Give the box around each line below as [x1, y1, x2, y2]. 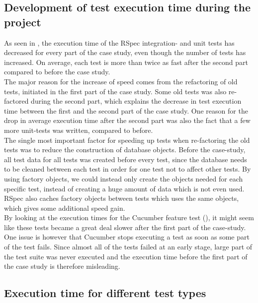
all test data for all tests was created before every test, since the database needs [4, 154, 247, 164]
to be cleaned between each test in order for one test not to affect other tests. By [4, 164, 251, 174]
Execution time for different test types [4, 285, 206, 301]
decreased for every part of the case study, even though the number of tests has [4, 47, 246, 58]
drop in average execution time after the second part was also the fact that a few [4, 115, 251, 125]
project [4, 14, 41, 29]
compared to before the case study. [4, 66, 110, 77]
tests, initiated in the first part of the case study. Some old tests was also [4, 86, 227, 96]
